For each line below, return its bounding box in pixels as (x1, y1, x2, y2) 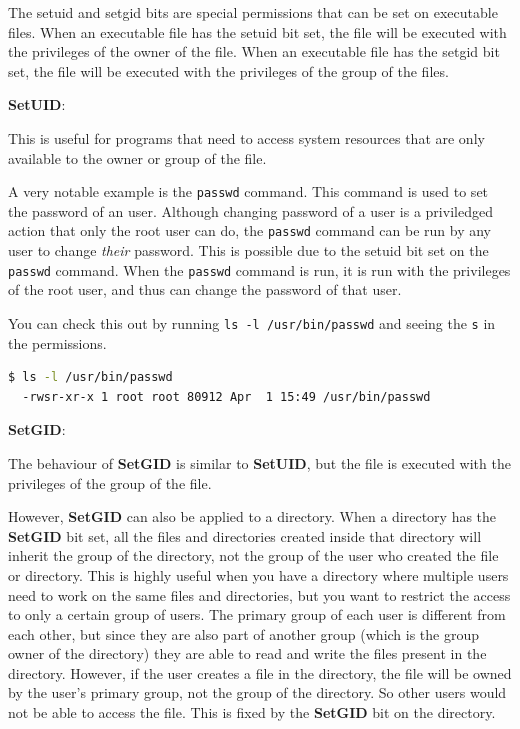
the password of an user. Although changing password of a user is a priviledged (8, 200, 493, 221)
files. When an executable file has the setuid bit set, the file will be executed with (8, 21, 507, 42)
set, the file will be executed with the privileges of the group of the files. (8, 60, 449, 81)
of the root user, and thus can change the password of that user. (8, 279, 402, 300)
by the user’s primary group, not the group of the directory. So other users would (8, 682, 507, 703)
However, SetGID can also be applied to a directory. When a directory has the (8, 506, 497, 527)
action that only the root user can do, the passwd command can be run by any (8, 220, 491, 241)
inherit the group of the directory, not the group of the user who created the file (8, 545, 499, 566)
